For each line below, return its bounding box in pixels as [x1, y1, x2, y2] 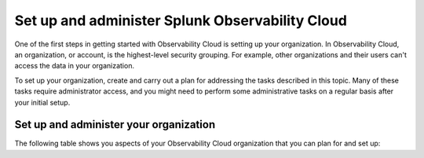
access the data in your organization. [14, 61, 135, 71]
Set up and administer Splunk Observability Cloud [14, 12, 347, 29]
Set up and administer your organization [14, 118, 216, 131]
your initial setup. [14, 97, 71, 107]
